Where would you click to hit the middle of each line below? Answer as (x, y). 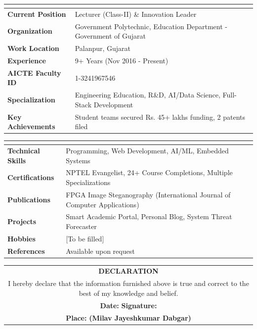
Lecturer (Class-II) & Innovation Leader (136, 14)
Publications (29, 199)
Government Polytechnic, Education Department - (151, 26)
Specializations (88, 182)
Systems (78, 160)
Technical (24, 151)
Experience (27, 60)
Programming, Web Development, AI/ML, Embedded (147, 151)
